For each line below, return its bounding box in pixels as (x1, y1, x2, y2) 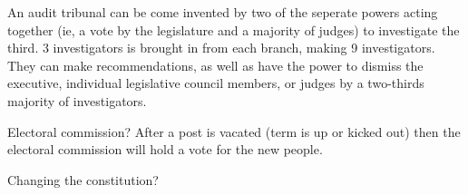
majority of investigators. (7, 91, 147, 110)
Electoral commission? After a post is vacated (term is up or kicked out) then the (7, 122, 461, 141)
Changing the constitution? (7, 170, 159, 189)
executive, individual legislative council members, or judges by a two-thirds (7, 73, 424, 93)
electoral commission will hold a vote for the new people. (7, 140, 323, 159)
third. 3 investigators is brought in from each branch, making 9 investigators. (7, 38, 435, 57)
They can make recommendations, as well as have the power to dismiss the (7, 55, 424, 74)
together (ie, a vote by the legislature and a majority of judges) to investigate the (7, 20, 460, 39)
